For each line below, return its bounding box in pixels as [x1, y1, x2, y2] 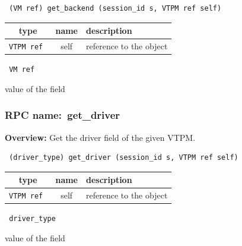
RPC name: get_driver [5, 108, 120, 122]
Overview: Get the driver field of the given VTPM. [5, 131, 196, 143]
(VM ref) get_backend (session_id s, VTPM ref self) [9, 4, 222, 12]
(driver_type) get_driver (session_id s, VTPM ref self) [9, 153, 238, 162]
